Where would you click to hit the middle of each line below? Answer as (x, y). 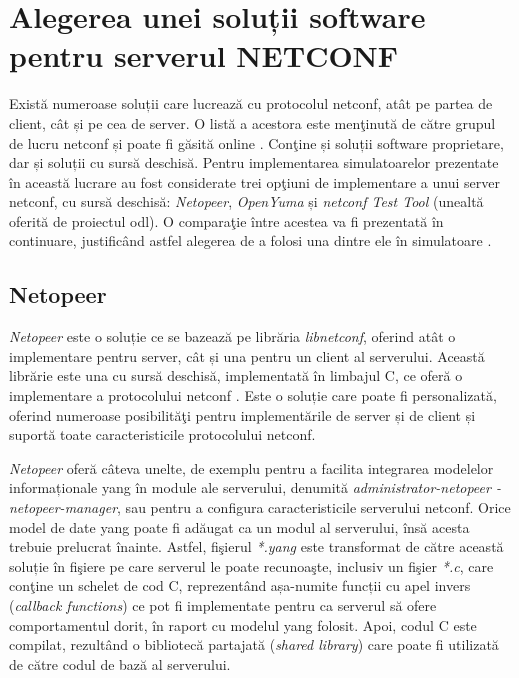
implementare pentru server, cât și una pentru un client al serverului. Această (247, 355)
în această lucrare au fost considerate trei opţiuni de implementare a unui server (254, 181)
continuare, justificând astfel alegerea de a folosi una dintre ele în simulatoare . (250, 240)
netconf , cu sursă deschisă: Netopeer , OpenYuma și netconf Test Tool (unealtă (246, 201)
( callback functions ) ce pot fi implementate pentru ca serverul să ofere (223, 604)
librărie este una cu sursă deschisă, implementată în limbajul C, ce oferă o (236, 375)
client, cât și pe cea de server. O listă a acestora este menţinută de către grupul (252, 122)
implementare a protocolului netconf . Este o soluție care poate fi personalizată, (253, 395)
